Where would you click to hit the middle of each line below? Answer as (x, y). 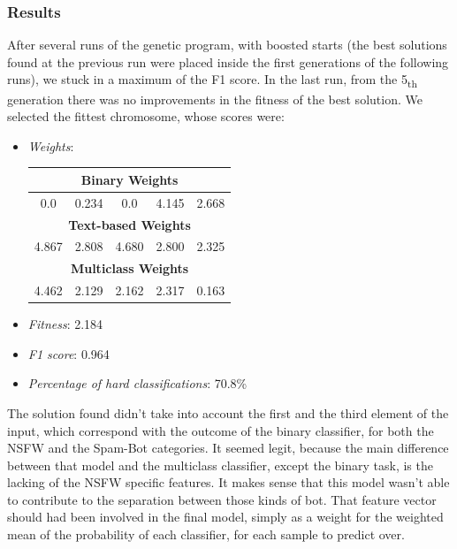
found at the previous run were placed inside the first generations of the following (228, 61)
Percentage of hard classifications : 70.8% (137, 383)
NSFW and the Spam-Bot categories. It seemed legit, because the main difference (228, 448)
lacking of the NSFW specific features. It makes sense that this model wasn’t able (228, 482)
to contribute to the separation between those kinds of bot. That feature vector (222, 499)
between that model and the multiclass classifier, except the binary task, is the (220, 465)
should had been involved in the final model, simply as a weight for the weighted (225, 517)
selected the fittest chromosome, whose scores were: (146, 116)
